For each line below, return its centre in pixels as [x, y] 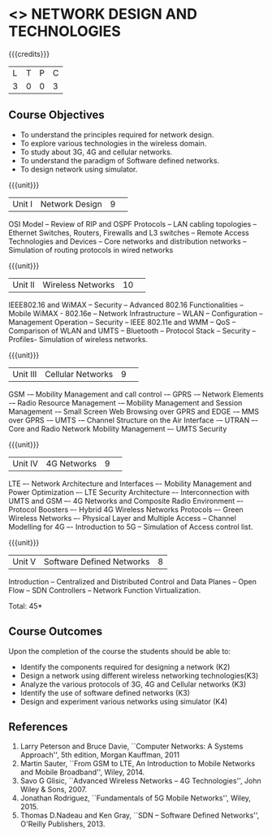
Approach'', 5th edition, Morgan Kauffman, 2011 [100, 755]
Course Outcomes [56, 632]
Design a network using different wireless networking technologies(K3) [139, 675]
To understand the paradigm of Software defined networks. [120, 160]
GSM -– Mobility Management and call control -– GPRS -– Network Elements [136, 394]
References [38, 727]
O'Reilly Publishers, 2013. [63, 824]
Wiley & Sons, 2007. [54, 790]
